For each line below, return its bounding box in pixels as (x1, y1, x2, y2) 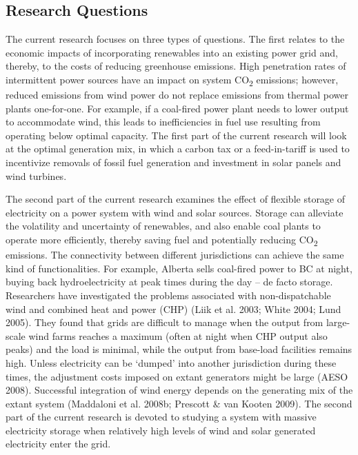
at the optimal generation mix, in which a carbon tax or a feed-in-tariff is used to (6, 141, 350, 156)
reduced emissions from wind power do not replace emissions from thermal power (6, 88, 348, 102)
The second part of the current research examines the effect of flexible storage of (6, 192, 346, 206)
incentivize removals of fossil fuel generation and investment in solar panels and (6, 155, 341, 170)
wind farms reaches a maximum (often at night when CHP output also (28, 328, 328, 343)
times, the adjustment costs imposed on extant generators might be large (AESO (6, 369, 348, 383)
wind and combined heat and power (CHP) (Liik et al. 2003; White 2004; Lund (6, 301, 341, 316)
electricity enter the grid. (6, 436, 111, 451)
